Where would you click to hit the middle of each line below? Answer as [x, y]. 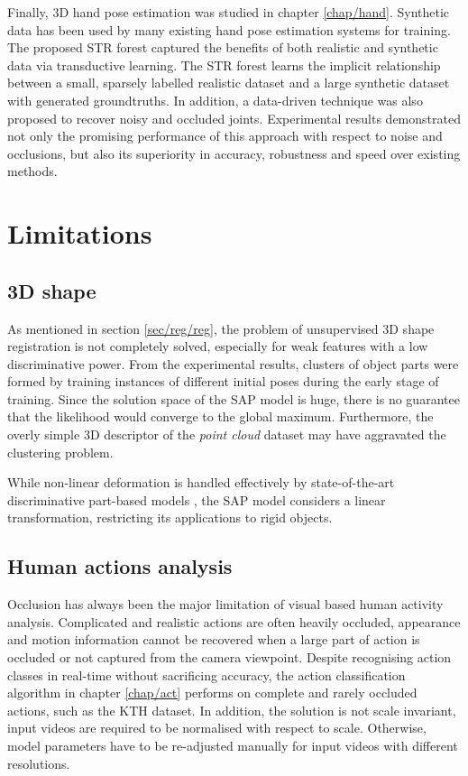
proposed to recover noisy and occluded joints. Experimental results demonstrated [234, 118]
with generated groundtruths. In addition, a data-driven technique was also [215, 100]
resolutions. [39, 763]
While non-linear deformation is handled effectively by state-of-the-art [201, 482]
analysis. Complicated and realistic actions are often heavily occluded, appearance [234, 621]
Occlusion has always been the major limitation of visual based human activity [225, 604]
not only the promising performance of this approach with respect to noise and [225, 136]
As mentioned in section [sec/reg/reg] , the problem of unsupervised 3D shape [221, 328]
